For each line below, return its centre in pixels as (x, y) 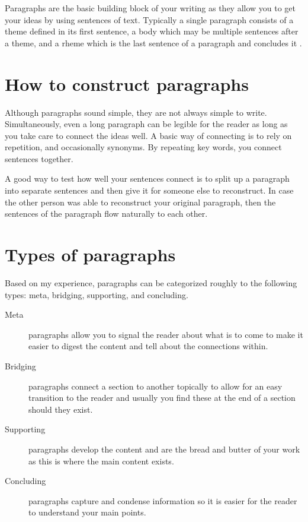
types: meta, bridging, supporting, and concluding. (97, 294)
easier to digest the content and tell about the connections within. (148, 346)
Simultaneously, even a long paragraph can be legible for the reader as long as (146, 124)
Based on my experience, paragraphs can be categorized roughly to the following (151, 282)
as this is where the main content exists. (101, 461)
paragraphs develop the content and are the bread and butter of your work (164, 449)
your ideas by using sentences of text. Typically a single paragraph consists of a (149, 19)
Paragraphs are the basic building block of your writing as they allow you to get (150, 8)
